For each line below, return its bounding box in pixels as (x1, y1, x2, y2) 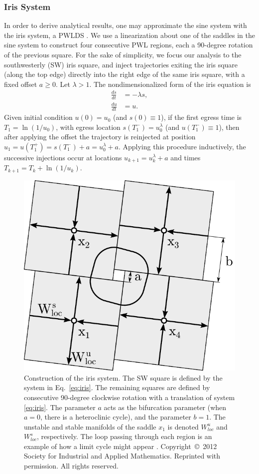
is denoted (167, 421, 199, 432)
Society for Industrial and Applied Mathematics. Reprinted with (24, 451, 221, 461)
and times (170, 152, 201, 162)
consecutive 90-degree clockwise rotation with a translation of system (24, 392, 235, 402)
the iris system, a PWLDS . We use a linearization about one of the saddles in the (4, 29, 255, 40)
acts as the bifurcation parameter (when (104, 402, 227, 412)
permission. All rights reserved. (24, 461, 119, 471)
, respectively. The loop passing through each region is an (36, 431, 212, 442)
